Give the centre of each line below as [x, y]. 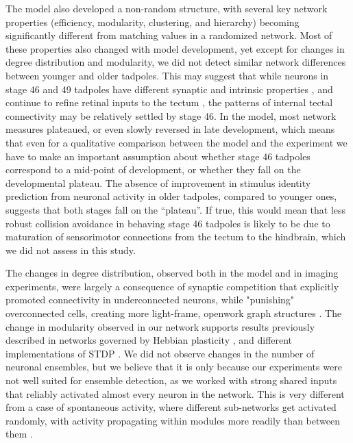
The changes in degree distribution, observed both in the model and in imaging [172, 273]
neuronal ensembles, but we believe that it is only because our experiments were [174, 367]
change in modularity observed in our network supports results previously [160, 326]
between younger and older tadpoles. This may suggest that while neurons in [167, 75]
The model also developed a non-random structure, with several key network [167, 8]
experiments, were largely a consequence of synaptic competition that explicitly [172, 286]
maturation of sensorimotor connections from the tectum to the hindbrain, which [176, 237]
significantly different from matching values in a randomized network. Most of [169, 35]
